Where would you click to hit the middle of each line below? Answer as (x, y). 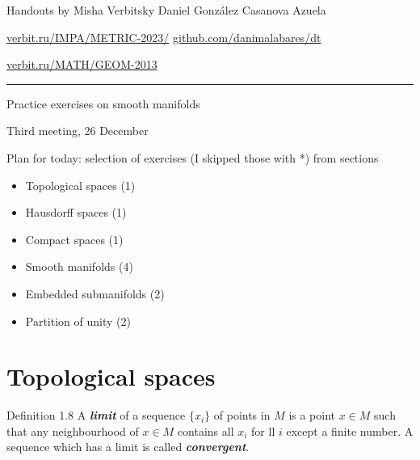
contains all (206, 430)
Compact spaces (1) (74, 239)
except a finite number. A (350, 430)
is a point (312, 415)
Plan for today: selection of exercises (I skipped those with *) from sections (193, 157)
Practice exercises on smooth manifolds (103, 103)
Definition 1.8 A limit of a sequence (96, 415)
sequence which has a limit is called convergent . (128, 447)
